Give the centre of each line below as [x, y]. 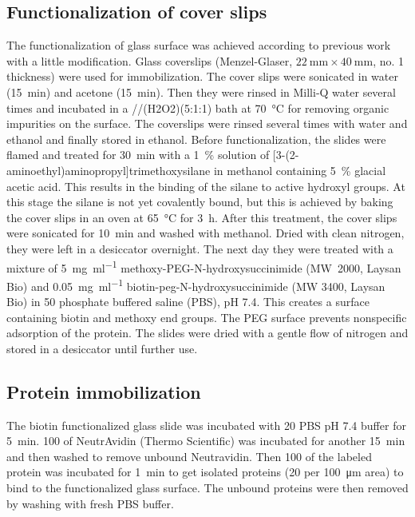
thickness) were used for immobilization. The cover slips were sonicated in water [202, 76]
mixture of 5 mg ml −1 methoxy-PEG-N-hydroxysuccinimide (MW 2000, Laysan [204, 266]
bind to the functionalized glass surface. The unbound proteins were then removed [207, 487]
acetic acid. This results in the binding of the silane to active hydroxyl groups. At [206, 186]
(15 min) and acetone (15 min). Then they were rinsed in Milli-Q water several [201, 91]
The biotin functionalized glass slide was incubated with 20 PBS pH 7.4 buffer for [206, 425]
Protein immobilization [104, 391]
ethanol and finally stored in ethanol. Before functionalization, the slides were [196, 139]
